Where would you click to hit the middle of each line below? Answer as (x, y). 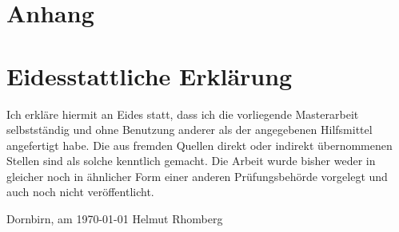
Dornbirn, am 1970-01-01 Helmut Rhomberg (115, 219)
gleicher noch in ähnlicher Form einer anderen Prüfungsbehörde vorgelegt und (197, 176)
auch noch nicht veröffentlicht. (80, 192)
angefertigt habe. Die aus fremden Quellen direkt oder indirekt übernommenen (199, 145)
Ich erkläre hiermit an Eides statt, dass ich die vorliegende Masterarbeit (183, 114)
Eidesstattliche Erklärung (150, 75)
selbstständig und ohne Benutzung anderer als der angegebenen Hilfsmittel (190, 130)
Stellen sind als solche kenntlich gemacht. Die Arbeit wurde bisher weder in (191, 161)
